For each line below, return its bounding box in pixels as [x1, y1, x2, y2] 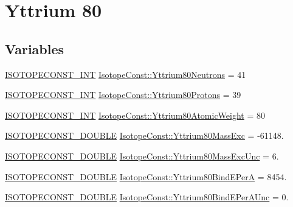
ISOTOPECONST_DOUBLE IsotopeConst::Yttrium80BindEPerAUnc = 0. [5, 191, 289, 203]
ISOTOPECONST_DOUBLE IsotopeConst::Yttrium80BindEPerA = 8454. [5, 170, 287, 183]
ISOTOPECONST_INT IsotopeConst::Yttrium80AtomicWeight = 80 [5, 108, 266, 121]
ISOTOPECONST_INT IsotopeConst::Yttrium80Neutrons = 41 [5, 68, 246, 80]
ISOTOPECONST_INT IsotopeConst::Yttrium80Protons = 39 [5, 88, 241, 101]
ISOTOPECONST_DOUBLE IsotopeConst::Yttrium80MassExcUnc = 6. [5, 149, 279, 162]
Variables [5, 39, 64, 58]
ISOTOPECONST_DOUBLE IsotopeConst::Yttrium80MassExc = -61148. [5, 129, 284, 142]
